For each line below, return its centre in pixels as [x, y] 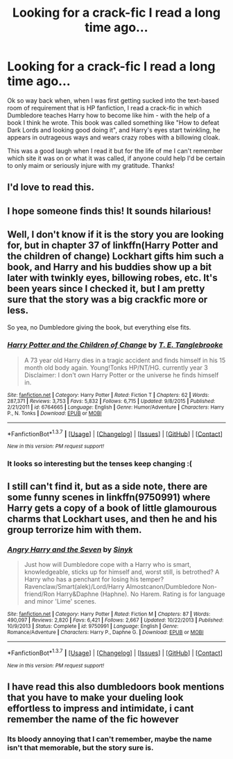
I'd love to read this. [51, 188]
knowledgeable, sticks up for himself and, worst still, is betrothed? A [122, 572]
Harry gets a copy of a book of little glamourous [112, 508]
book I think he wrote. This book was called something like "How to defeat [113, 122]
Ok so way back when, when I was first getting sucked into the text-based [113, 100]
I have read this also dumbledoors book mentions [116, 687]
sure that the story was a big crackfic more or [107, 300]
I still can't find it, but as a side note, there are [107, 486]
